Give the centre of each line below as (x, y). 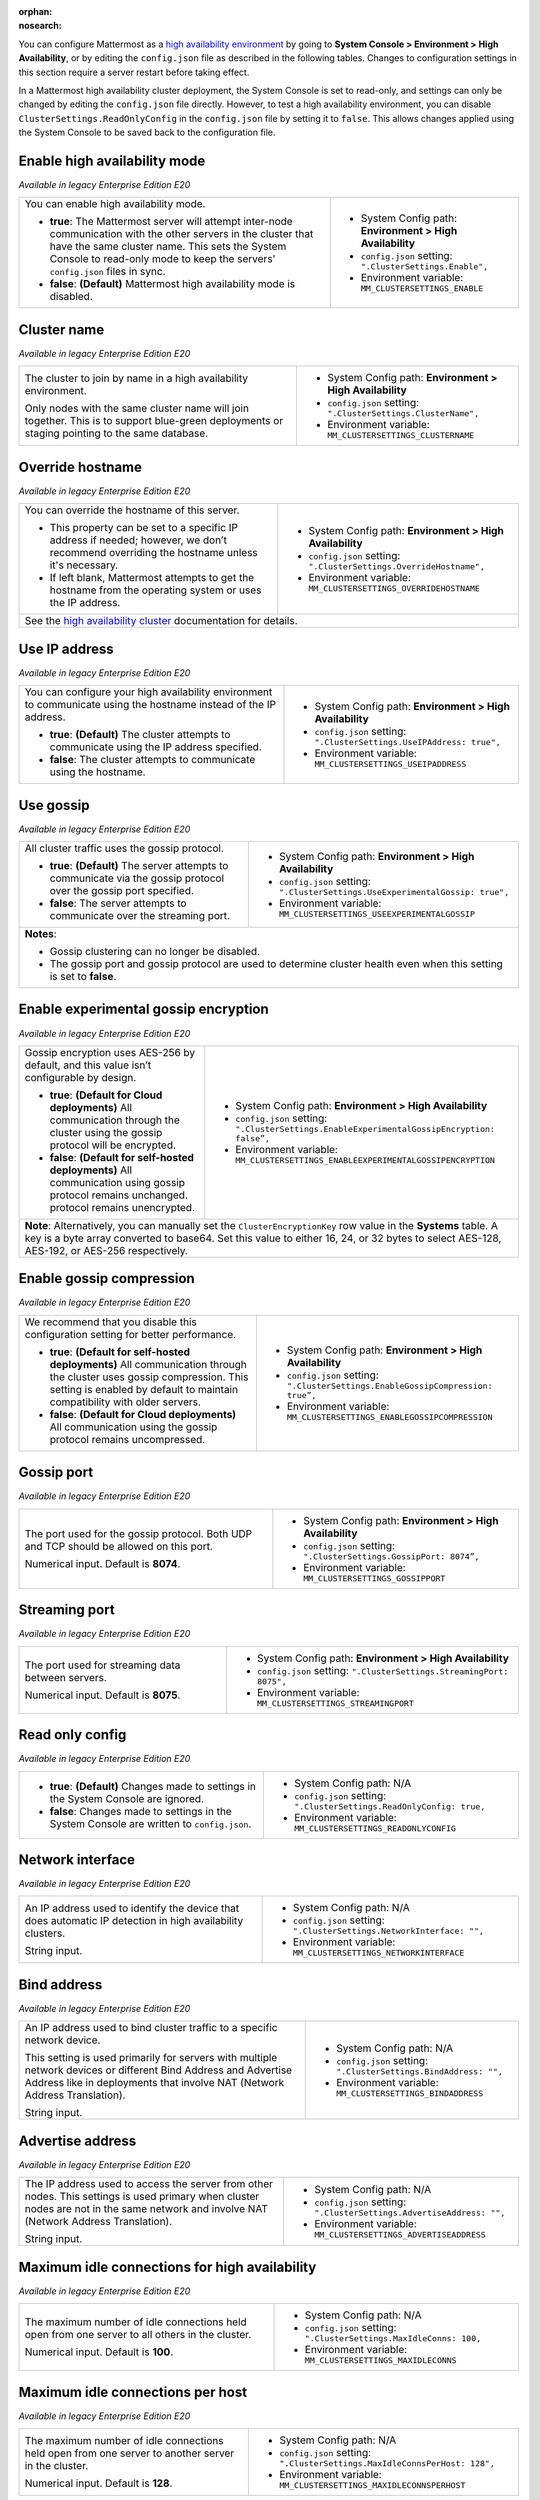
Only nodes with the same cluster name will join (137, 408)
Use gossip (54, 805)
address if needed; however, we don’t (138, 540)
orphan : (35, 11)
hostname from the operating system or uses (155, 590)
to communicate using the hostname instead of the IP (150, 705)
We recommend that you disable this (110, 1322)
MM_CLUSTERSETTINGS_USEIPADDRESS (390, 764)
